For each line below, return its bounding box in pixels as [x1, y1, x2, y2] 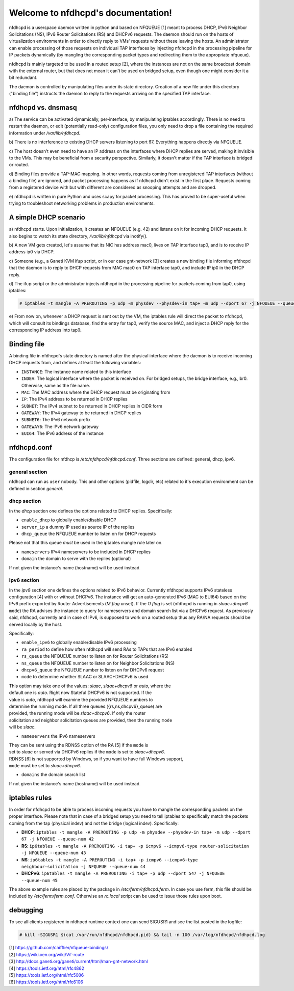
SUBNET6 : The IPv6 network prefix [21, 417, 91, 423]
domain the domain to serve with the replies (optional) [21, 556, 131, 562]
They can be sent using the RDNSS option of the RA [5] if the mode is [9, 742, 148, 748]
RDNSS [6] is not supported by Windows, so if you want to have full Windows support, [9, 756, 184, 762]
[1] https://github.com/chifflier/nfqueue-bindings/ [9, 945, 109, 951]
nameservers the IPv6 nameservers [21, 733, 96, 739]
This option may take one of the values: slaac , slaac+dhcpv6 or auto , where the [9, 683, 171, 689]
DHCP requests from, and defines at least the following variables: [9, 360, 141, 366]
